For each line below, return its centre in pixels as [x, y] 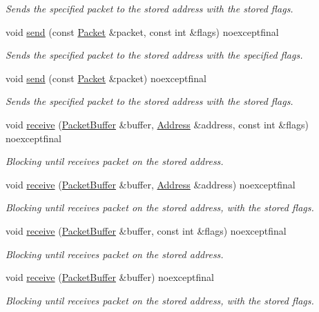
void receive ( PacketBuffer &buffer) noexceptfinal [110, 277]
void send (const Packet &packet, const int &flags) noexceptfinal [142, 31]
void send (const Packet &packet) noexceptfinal [106, 78]
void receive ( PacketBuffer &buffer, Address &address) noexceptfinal [151, 184]
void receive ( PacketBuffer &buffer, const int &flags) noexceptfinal [146, 230]
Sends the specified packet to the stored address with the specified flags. [154, 55]
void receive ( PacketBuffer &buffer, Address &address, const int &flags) [157, 124]
